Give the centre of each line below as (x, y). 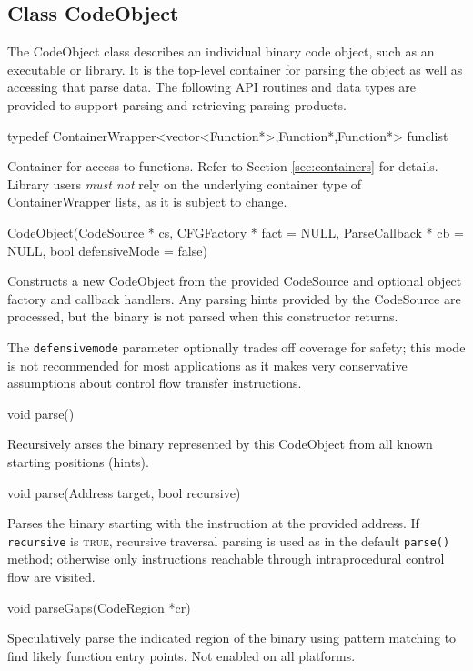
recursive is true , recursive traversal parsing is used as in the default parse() (229, 540)
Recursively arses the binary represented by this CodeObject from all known (220, 444)
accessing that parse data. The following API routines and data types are (212, 87)
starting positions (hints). (78, 461)
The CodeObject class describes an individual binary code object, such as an (221, 51)
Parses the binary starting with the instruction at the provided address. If (213, 523)
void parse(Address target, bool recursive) (124, 492)
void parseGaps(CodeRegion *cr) (99, 607)
